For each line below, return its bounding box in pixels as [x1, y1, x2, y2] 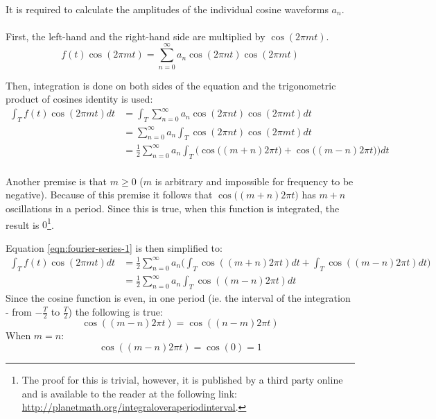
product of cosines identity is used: [6, 92, 153, 106]
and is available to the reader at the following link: [21, 386, 237, 400]
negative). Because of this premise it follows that [6, 187, 213, 202]
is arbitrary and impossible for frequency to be [155, 173, 354, 188]
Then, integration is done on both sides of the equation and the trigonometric [6, 78, 336, 92]
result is [6, 217, 40, 232]
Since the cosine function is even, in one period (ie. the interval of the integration [6, 291, 351, 305]
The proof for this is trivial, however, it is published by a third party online [21, 373, 343, 387]
